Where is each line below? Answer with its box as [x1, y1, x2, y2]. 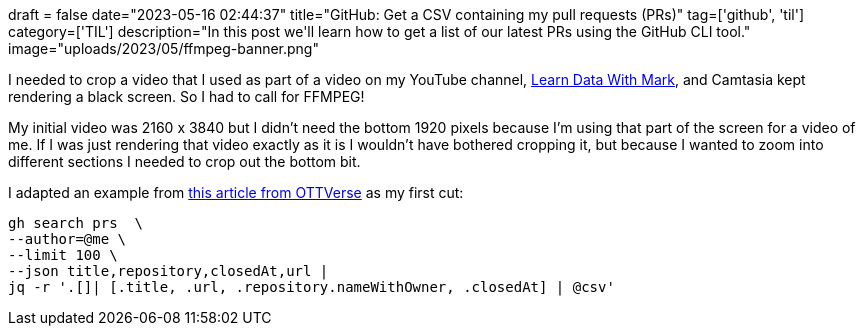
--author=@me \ [8, 231, 127, 247]
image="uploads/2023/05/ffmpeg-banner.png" [8, 40, 319, 57]
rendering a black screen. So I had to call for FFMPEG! [8, 88, 365, 105]
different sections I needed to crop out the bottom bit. [8, 153, 361, 170]
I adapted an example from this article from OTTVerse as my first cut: [8, 184, 464, 201]
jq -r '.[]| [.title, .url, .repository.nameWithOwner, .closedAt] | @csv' [8, 279, 615, 295]
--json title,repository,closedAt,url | [8, 263, 329, 279]
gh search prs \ [8, 215, 143, 231]
